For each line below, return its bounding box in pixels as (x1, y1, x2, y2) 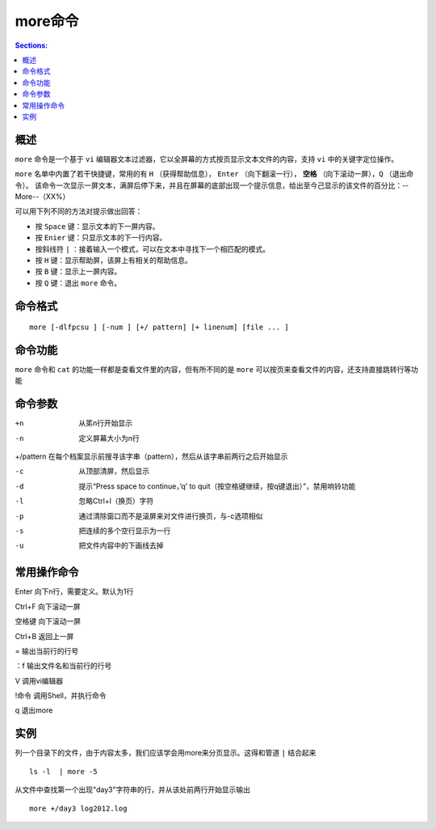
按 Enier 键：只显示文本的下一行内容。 (35, 233, 167, 243)
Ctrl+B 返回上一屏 (15, 631, 74, 641)
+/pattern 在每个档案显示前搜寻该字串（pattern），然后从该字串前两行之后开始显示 (15, 451, 288, 461)
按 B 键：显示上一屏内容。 (35, 267, 122, 277)
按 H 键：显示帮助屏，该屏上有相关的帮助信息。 (35, 255, 193, 265)
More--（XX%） (15, 191, 70, 201)
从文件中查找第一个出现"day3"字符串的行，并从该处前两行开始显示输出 (15, 785, 250, 794)
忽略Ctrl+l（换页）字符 (78, 496, 154, 506)
